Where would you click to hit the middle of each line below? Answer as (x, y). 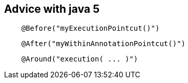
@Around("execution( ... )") (80, 59)
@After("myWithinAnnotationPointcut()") (103, 44)
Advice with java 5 (52, 9)
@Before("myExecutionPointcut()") (90, 28)
